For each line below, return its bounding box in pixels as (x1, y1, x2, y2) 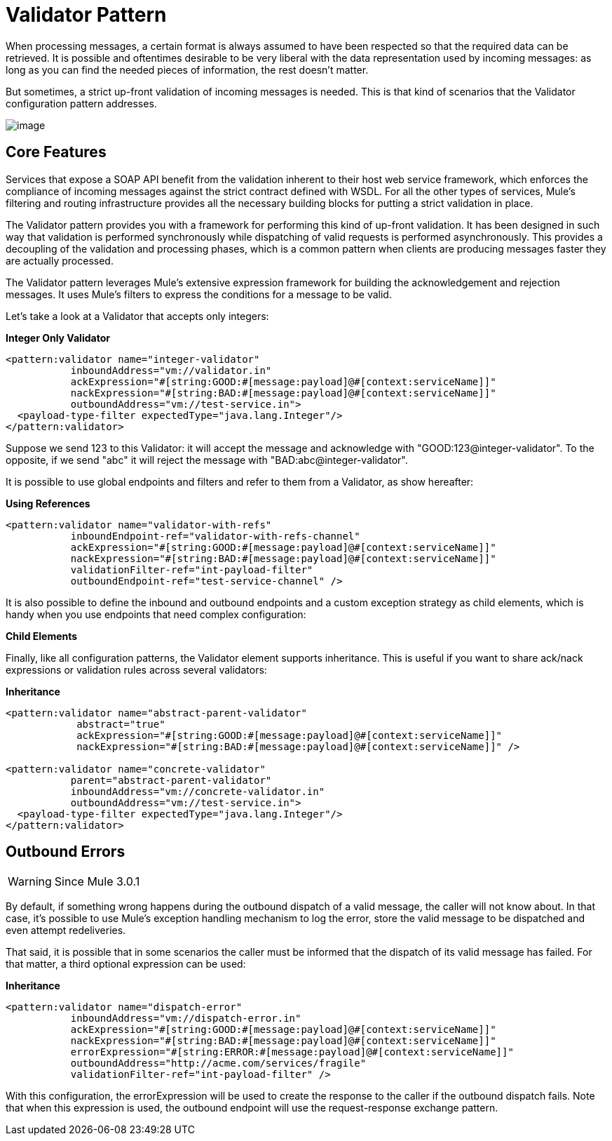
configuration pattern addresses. (6, 97, 157, 109)
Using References (6, 497, 90, 509)
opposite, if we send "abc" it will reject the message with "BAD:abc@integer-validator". (6, 453, 408, 466)
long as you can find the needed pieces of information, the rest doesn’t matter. (6, 63, 369, 76)
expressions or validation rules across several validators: (6, 663, 267, 676)
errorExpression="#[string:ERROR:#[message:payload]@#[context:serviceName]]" (70, 1046, 514, 1058)
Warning (8, 874, 52, 889)
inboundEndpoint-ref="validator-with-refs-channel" (70, 530, 360, 542)
